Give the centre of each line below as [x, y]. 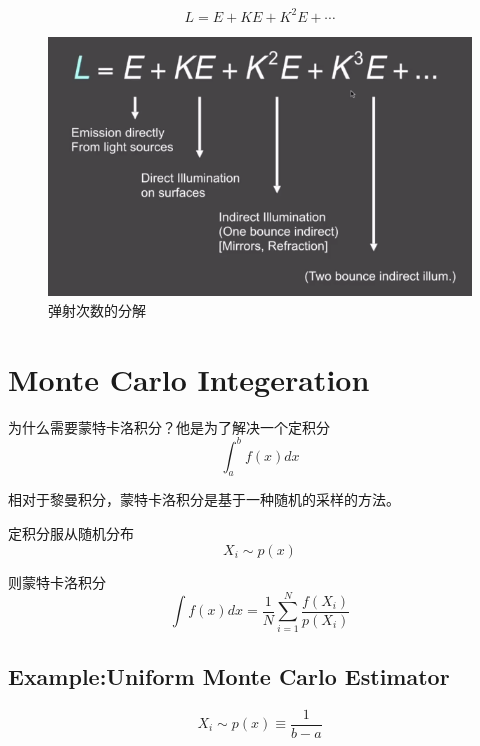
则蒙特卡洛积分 [57, 581]
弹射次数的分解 [97, 309]
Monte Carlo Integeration [189, 378]
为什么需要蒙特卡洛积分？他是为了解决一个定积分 [169, 426]
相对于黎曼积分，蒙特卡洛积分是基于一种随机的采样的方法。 [204, 499]
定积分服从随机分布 [71, 533]
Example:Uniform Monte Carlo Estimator [229, 675]
